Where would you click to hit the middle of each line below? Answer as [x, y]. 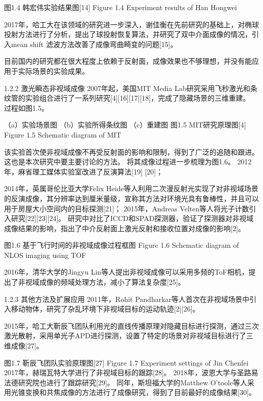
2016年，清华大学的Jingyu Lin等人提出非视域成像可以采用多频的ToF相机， [126, 272]
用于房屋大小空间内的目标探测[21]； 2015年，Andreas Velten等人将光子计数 [127, 208]
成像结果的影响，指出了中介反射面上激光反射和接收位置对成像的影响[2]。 [125, 228]
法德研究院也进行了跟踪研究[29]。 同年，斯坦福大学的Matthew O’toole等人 [126, 382]
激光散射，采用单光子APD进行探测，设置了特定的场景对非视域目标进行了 [125, 336]
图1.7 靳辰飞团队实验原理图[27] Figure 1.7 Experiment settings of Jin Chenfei [126, 362]
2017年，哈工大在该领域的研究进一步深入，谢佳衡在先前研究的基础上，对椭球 [131, 24]
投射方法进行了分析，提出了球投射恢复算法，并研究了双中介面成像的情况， [128, 34]
